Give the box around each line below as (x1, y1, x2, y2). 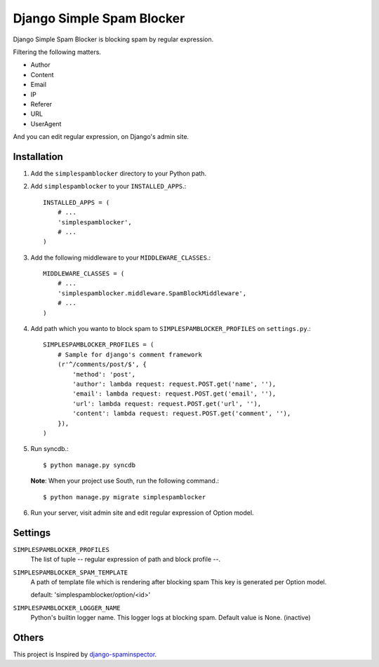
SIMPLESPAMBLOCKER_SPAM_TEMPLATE (13, 568, 128, 577)
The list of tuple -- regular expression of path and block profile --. (30, 555, 221, 564)
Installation (13, 151, 63, 163)
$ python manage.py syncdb (43, 461, 136, 469)
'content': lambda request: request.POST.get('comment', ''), (72, 410, 291, 417)
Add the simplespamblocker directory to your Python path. (30, 169, 207, 177)
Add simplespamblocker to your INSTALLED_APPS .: (30, 182, 187, 191)
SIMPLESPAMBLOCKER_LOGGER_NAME (13, 604, 121, 612)
